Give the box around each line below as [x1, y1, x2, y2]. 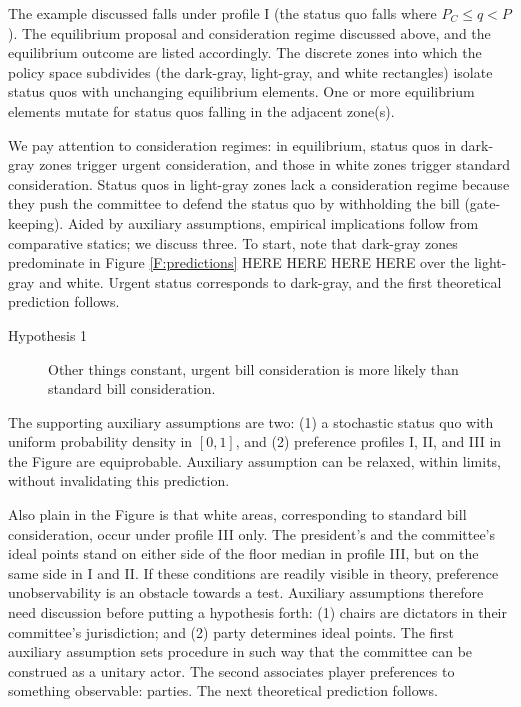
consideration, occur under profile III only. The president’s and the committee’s [8, 523, 496, 544]
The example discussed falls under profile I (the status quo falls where [8, 3, 437, 23]
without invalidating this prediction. [8, 470, 230, 491]
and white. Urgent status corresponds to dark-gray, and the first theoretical [39, 271, 502, 292]
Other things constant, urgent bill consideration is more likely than [48, 358, 459, 379]
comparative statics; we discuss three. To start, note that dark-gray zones [8, 232, 458, 253]
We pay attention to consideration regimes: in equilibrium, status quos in [8, 134, 457, 155]
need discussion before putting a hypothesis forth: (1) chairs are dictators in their [8, 602, 507, 623]
